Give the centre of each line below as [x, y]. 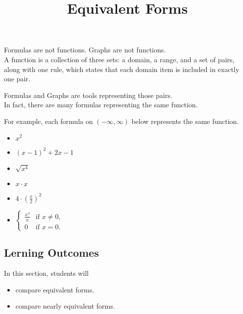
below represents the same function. [185, 121]
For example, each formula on [49, 121]
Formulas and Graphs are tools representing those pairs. [88, 95]
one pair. [17, 79]
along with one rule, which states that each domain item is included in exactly [122, 69]
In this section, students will [46, 273]
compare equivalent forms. [55, 289]
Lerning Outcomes [51, 253]
